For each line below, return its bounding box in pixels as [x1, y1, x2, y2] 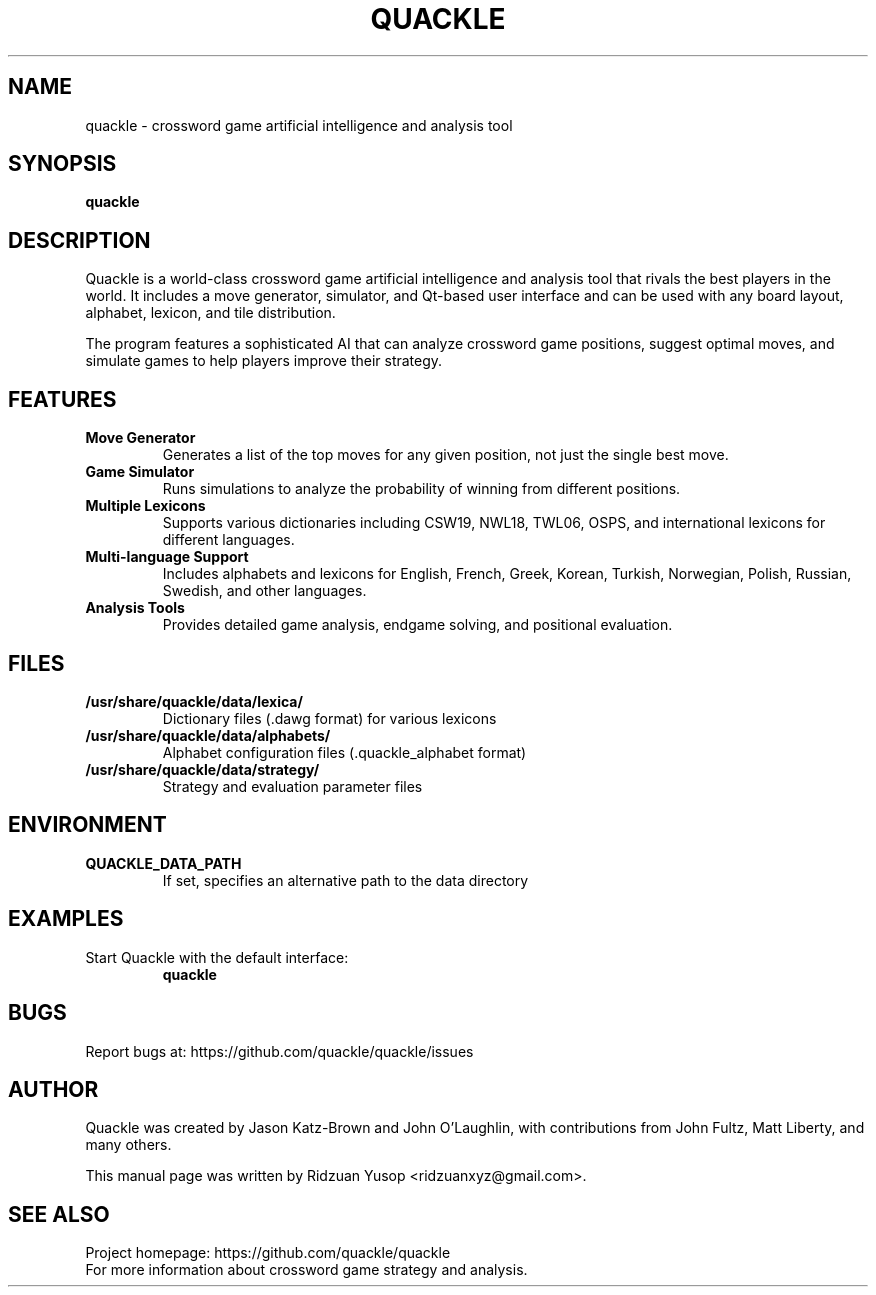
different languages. [162, 531, 295, 549]
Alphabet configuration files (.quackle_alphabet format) [162, 743, 527, 761]
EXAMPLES [8, 906, 124, 932]
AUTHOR [8, 1076, 99, 1102]
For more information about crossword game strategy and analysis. [85, 1261, 528, 1279]
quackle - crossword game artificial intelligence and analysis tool [85, 116, 513, 134]
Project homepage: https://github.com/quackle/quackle [85, 1244, 451, 1262]
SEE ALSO [8, 1201, 110, 1227]
